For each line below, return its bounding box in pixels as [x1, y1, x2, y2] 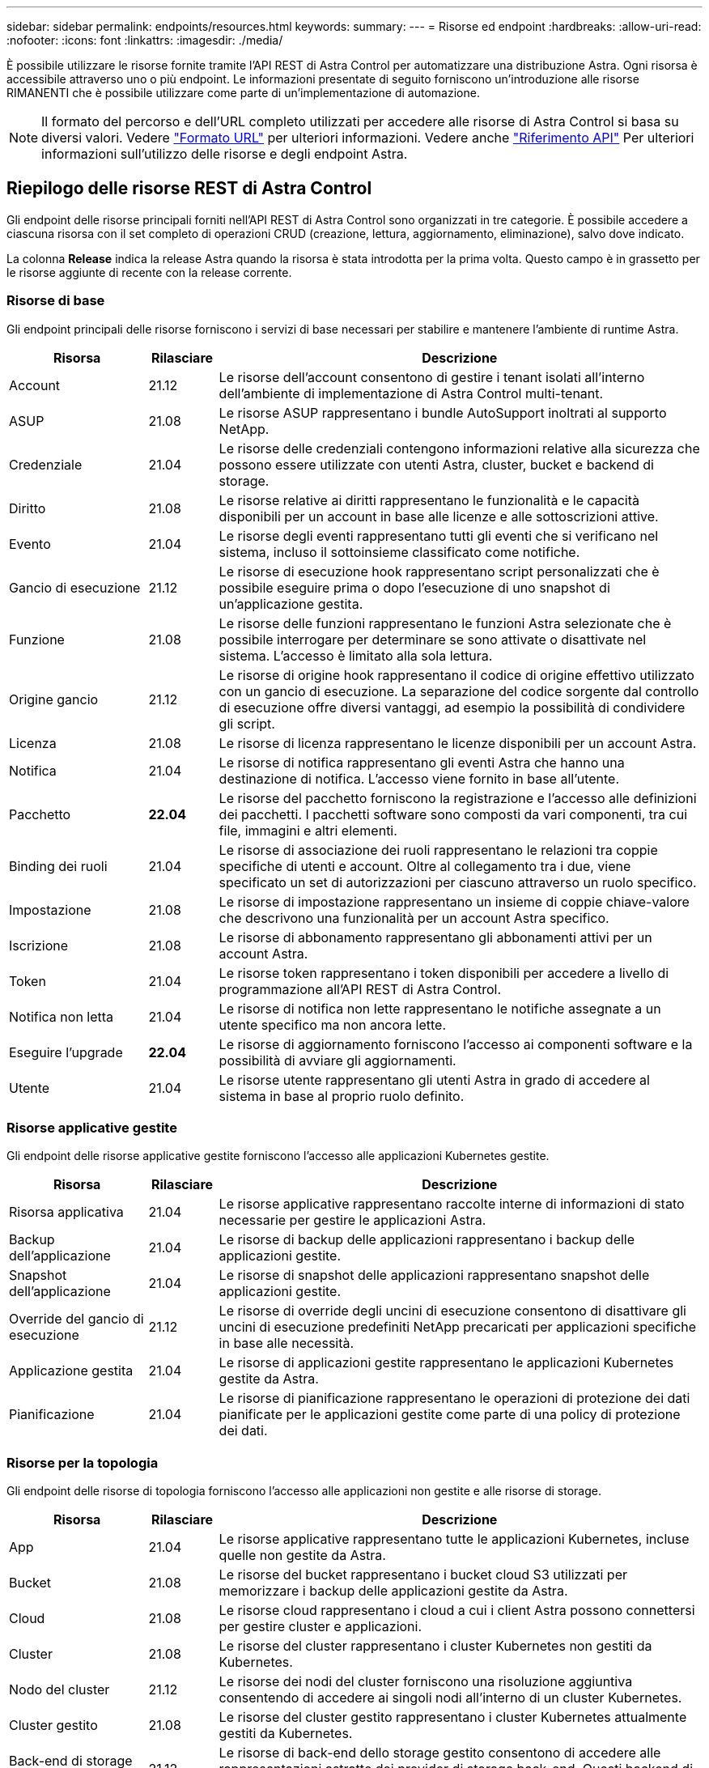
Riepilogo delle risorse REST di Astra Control [6, 178, 372, 199]
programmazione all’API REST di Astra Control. [219, 980, 502, 997]
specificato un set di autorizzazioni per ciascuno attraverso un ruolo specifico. [219, 873, 697, 890]
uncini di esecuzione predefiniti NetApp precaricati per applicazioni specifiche [219, 1319, 697, 1336]
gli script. [219, 715, 275, 732]
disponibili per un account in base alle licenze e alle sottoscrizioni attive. [219, 508, 659, 525]
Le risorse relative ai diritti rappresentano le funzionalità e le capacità [219, 491, 639, 508]
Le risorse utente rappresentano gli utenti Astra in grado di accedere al [219, 1071, 650, 1088]
